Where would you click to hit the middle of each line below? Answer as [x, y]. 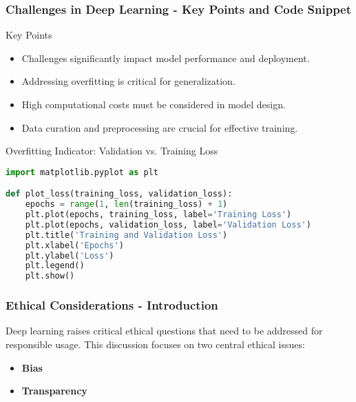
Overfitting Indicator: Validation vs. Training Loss [112, 151]
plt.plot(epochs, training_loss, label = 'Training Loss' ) [158, 215]
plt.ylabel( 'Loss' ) [70, 255]
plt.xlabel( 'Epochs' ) [74, 245]
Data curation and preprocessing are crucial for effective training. [160, 127]
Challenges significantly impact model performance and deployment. [166, 58]
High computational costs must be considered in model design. [154, 104]
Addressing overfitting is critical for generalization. [128, 81]
